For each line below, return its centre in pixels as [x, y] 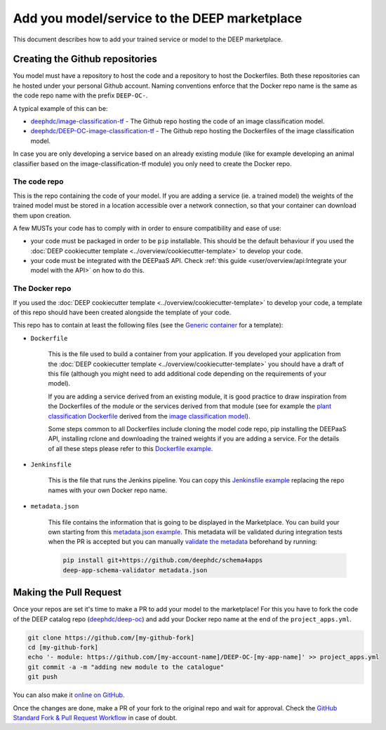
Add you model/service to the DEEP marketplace [158, 18]
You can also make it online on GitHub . [69, 695]
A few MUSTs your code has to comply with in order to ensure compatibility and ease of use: [147, 228]
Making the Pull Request [67, 593]
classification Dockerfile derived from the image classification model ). [149, 416]
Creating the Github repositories [85, 59]
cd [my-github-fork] [63, 648]
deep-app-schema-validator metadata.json [135, 570]
